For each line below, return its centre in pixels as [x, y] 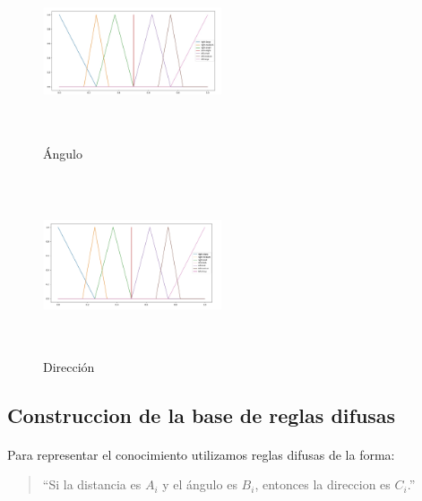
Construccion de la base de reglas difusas [202, 415]
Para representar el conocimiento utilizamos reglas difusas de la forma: [201, 454]
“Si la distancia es [92, 484]
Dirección [69, 366]
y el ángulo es [200, 484]
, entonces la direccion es [323, 484]
